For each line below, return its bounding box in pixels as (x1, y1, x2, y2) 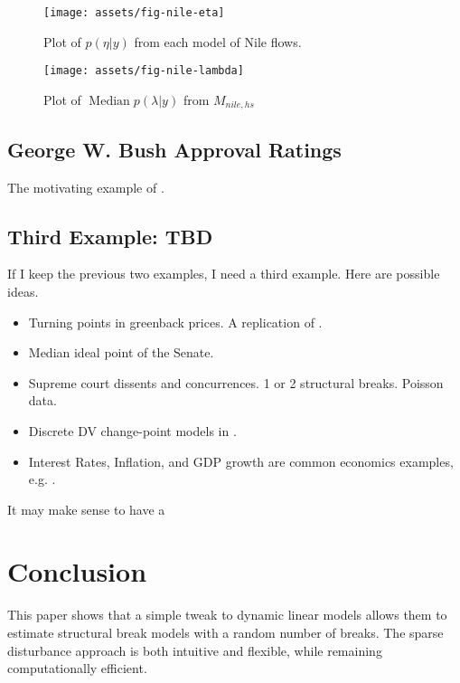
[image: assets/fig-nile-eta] (43, 6, 225, 19)
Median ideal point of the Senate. (28, 343, 214, 362)
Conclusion (7, 553, 147, 590)
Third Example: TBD (7, 222, 213, 250)
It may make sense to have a (7, 499, 165, 518)
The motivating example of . (7, 177, 164, 196)
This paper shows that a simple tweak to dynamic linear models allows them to (7, 605, 447, 624)
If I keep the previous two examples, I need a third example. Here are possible (7, 264, 440, 283)
